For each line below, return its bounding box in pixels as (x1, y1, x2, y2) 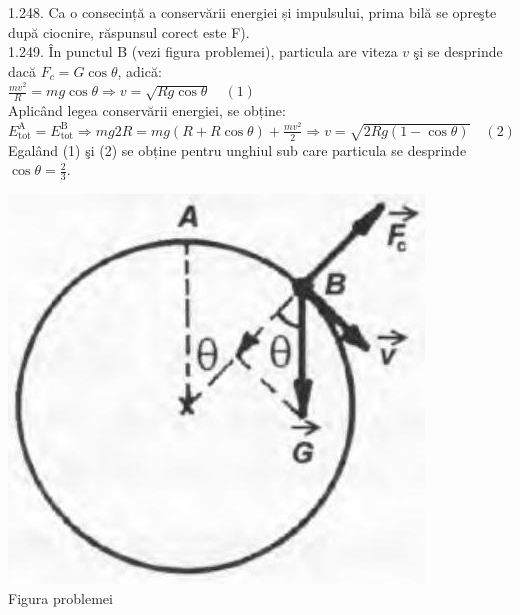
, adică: (117, 60, 162, 81)
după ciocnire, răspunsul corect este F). (8, 21, 250, 42)
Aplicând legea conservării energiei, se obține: (8, 100, 286, 121)
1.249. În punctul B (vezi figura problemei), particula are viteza (8, 41, 398, 62)
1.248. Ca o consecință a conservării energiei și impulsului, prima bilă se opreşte (8, 2, 497, 22)
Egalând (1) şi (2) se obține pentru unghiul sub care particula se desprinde (8, 139, 467, 160)
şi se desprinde (413, 41, 503, 62)
